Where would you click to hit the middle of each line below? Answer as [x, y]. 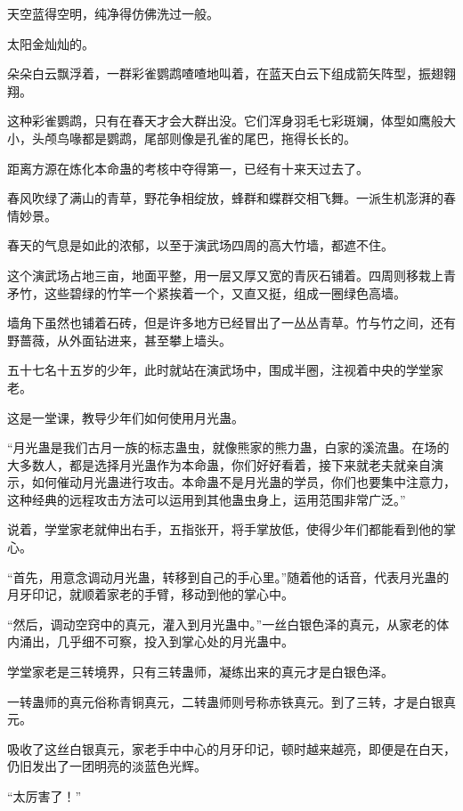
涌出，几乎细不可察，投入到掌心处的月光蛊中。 [156, 641]
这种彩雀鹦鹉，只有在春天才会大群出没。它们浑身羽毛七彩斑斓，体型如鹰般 [225, 121]
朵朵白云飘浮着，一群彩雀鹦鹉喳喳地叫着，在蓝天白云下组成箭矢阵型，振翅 [225, 73]
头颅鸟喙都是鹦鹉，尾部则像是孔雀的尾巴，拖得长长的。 [194, 138]
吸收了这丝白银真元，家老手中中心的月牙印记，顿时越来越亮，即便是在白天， [231, 748]
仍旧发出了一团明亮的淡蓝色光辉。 [107, 766]
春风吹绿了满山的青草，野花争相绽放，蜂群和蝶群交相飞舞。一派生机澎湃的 [225, 198]
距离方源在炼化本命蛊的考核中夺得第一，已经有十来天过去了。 [188, 168]
